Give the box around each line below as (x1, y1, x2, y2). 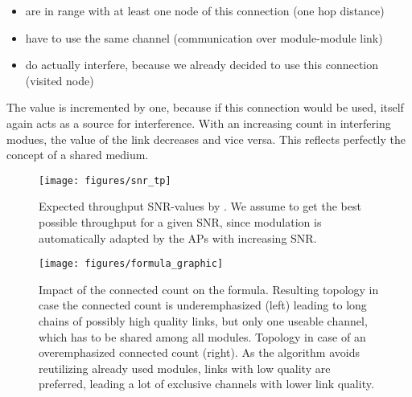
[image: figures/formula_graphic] (39, 258, 224, 270)
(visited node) (25, 72, 94, 88)
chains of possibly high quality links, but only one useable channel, (39, 313, 368, 329)
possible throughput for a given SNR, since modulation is (39, 214, 322, 230)
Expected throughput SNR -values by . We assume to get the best (39, 198, 361, 215)
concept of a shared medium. (6, 146, 149, 163)
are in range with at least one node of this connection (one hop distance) (25, 2, 385, 18)
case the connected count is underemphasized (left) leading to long (39, 297, 367, 313)
